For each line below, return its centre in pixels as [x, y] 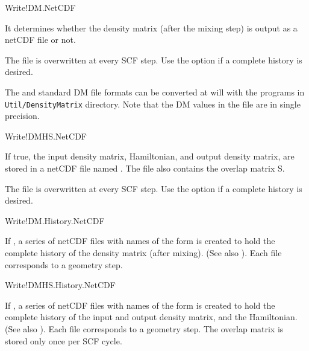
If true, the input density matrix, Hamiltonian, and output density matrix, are [150, 156]
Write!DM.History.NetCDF [55, 220]
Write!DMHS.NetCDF [46, 136]
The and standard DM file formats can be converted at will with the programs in [155, 92]
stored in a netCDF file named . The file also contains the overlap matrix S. [145, 168]
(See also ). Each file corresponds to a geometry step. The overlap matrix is [144, 328]
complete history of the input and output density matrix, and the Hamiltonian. [151, 317]
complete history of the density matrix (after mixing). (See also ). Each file [143, 252]
